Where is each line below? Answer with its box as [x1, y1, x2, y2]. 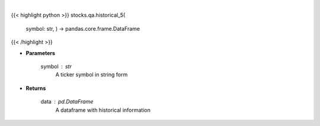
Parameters [25, 49, 56, 56]
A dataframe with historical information [55, 106, 151, 114]
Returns [25, 85, 46, 92]
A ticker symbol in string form [55, 71, 128, 78]
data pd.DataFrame [40, 98, 94, 105]
